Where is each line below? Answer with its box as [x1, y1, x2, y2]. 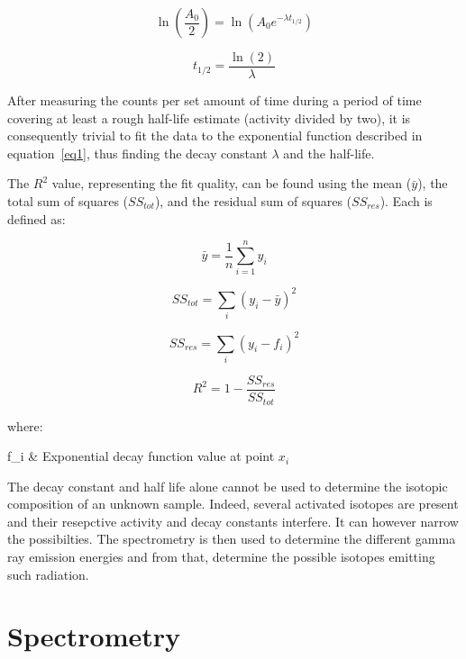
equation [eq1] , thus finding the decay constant [7, 143, 268, 162]
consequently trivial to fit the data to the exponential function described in [7, 126, 423, 145]
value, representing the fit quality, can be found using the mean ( [51, 174, 412, 193]
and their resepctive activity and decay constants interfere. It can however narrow [7, 511, 459, 530]
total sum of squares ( [7, 192, 129, 211]
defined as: [7, 209, 66, 228]
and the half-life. [283, 143, 375, 162]
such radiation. [7, 564, 89, 583]
